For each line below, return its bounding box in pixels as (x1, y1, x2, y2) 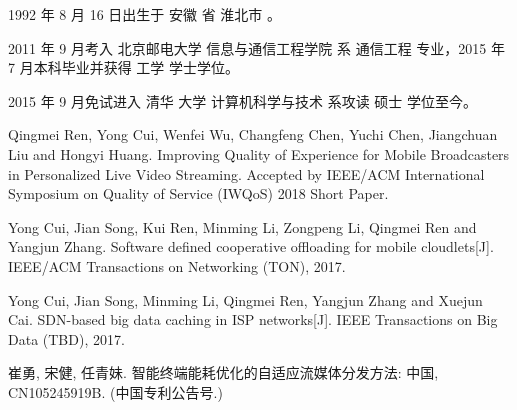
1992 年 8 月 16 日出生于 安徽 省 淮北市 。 (8, 4, 281, 24)
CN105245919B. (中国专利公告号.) (8, 381, 223, 402)
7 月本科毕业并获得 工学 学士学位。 (8, 57, 239, 78)
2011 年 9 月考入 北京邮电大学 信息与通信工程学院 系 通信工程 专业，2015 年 (8, 37, 505, 58)
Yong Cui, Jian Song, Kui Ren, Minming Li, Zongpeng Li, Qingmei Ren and (8, 216, 477, 237)
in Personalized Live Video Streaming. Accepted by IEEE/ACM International (8, 163, 485, 184)
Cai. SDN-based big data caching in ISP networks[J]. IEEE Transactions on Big (8, 309, 498, 330)
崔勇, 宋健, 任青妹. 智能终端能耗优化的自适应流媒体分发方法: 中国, (8, 362, 439, 383)
